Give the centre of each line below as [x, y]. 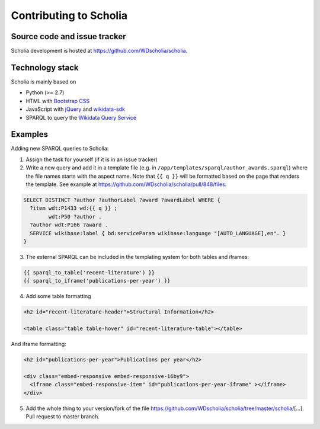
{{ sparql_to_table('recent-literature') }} [89, 272]
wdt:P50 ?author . [75, 217]
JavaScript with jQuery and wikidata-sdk [76, 109]
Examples [30, 134]
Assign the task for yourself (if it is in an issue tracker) [92, 159]
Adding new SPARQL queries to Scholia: [60, 149]
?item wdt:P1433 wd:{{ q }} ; [74, 208]
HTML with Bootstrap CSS [58, 101]
